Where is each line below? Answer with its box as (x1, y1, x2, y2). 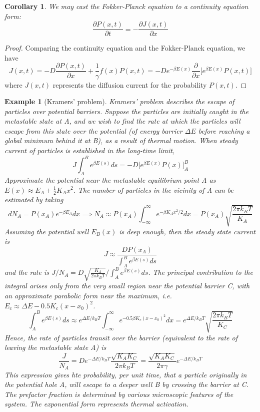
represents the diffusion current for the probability (52, 79, 207, 90)
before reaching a (198, 125, 250, 136)
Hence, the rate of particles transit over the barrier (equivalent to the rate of (4, 332, 237, 342)
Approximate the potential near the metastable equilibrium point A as (4, 174, 216, 185)
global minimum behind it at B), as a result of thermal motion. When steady (4, 135, 238, 146)
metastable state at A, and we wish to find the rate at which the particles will (4, 116, 240, 126)
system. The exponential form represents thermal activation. (4, 398, 188, 409)
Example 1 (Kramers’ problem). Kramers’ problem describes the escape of (4, 96, 234, 107)
